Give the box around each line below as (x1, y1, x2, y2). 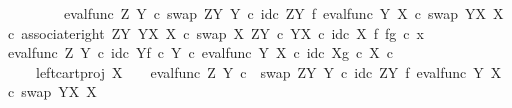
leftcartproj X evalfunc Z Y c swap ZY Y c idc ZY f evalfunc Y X (35, 61, 502, 82)
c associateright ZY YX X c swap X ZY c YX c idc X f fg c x (7, 22, 424, 43)
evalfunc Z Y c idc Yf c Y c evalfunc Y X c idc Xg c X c (7, 42, 393, 63)
